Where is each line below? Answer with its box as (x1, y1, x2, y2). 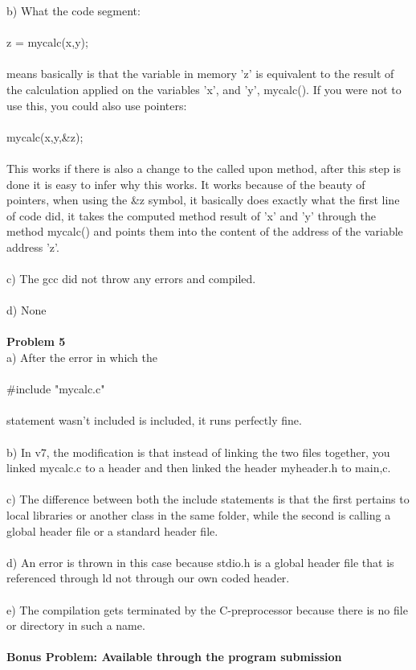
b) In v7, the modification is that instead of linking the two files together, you (6, 443, 390, 460)
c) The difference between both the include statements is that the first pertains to (6, 491, 410, 508)
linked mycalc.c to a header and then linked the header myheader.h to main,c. (6, 459, 391, 476)
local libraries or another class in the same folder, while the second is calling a (6, 507, 391, 523)
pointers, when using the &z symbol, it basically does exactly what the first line (6, 191, 400, 208)
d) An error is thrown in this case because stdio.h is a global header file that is (6, 553, 394, 570)
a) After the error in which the (6, 349, 157, 366)
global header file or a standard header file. (6, 522, 218, 539)
